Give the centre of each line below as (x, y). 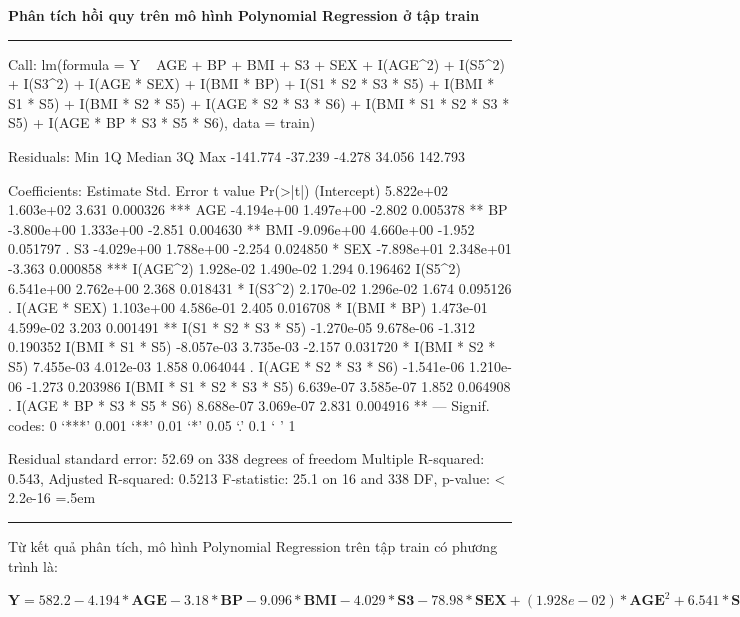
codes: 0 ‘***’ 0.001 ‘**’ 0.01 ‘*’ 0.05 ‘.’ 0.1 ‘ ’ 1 (152, 424)
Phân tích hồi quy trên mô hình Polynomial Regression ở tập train (244, 15)
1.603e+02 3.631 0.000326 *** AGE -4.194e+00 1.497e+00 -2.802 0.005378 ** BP (258, 209)
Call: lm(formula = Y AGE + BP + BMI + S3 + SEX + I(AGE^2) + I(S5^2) (256, 63)
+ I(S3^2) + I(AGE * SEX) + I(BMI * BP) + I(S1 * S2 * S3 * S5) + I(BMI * (251, 83)
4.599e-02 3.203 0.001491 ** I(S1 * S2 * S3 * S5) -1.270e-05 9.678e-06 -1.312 (241, 326)
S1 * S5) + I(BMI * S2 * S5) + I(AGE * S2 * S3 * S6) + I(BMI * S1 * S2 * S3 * (259, 102)
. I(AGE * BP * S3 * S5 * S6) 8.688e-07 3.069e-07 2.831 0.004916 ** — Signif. (249, 405)
